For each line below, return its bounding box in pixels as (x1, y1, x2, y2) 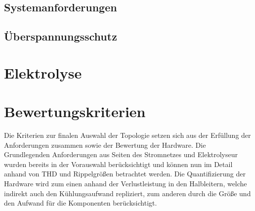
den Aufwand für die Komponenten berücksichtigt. (4, 198, 157, 208)
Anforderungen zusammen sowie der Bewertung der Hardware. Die (4, 139, 206, 150)
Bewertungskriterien (4, 101, 146, 122)
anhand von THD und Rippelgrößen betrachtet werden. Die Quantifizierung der (4, 169, 246, 179)
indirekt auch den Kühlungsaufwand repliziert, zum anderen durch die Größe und (4, 188, 251, 198)
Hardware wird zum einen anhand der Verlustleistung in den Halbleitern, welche (4, 178, 247, 189)
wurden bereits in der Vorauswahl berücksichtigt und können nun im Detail (4, 159, 233, 169)
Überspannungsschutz (4, 29, 117, 44)
